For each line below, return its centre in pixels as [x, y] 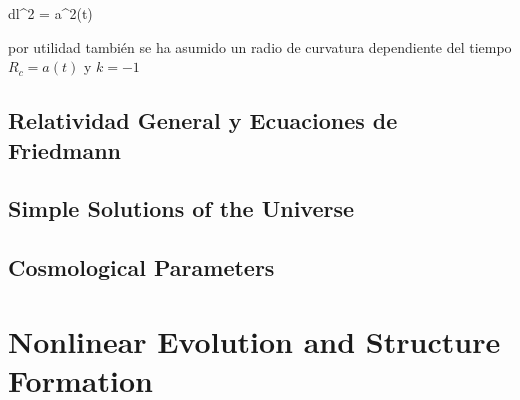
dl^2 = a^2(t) [50, 13]
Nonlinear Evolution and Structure [254, 340]
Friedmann [65, 149]
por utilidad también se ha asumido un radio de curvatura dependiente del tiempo [260, 46]
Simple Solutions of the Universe [181, 208]
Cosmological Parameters [141, 267]
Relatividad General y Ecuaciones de [203, 120]
